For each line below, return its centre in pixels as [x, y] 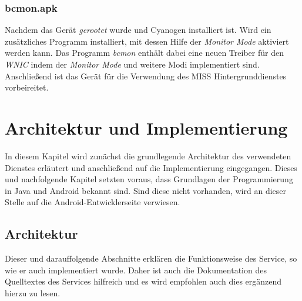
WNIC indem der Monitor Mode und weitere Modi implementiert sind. [132, 64]
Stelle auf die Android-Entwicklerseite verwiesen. [93, 202]
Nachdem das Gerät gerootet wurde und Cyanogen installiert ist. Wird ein [138, 30]
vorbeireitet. [27, 87]
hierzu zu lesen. [33, 292]
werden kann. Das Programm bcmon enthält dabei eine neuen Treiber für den [144, 53]
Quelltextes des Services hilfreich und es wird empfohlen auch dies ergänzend [143, 281]
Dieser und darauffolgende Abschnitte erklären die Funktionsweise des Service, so [151, 258]
